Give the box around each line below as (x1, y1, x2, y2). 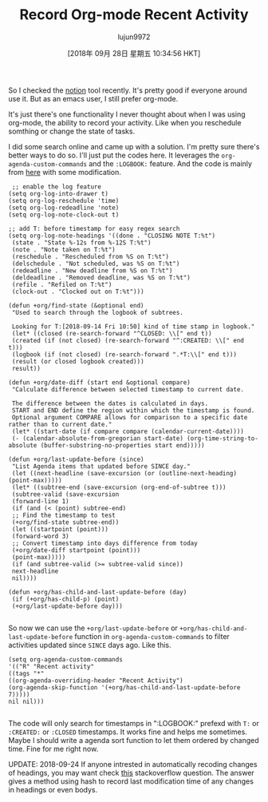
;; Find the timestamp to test (11, 511, 116, 519)
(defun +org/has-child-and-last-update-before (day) (8, 588, 187, 596)
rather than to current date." (8, 420, 112, 428)
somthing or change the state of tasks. (8, 126, 136, 136)
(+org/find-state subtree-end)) (11, 518, 120, 526)
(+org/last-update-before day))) (11, 601, 124, 610)
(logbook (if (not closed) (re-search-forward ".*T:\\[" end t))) (11, 350, 238, 359)
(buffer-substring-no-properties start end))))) (40, 441, 205, 449)
